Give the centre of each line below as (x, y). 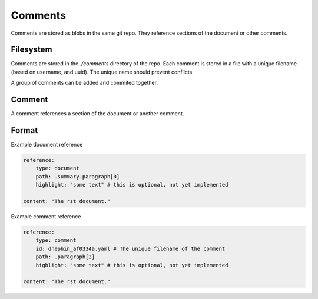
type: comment (56, 240)
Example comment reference (46, 216)
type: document (57, 168)
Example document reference (47, 145)
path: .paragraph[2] (65, 257)
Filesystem (32, 50)
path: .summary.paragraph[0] (78, 176)
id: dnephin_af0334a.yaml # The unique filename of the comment (130, 248)
